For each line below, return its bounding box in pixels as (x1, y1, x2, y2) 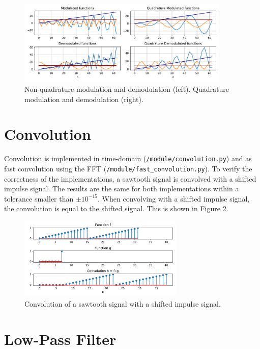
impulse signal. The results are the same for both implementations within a (4, 183, 239, 194)
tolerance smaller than (4, 193, 74, 204)
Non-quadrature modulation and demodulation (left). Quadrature (24, 84, 229, 94)
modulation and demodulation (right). (24, 93, 143, 104)
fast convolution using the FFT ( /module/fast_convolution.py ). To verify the (4, 163, 252, 173)
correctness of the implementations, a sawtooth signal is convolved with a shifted (4, 173, 256, 184)
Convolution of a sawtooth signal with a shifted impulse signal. (24, 298, 221, 309)
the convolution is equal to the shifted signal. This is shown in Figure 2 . (4, 203, 228, 214)
